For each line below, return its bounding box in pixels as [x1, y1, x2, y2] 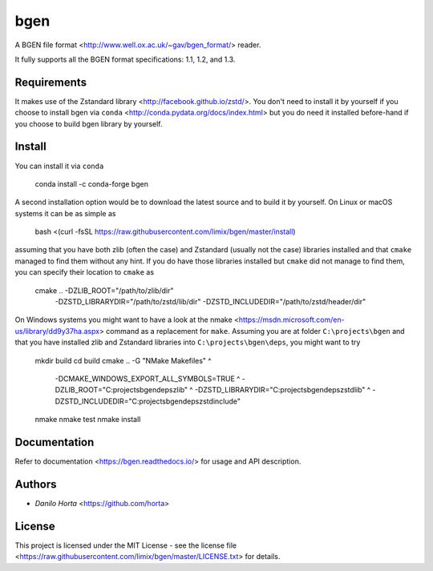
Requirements [14, 75, 87, 89]
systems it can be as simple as [14, 208, 116, 218]
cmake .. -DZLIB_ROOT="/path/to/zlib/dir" [34, 285, 174, 296]
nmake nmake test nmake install [34, 415, 141, 424]
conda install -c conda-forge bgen [34, 179, 148, 188]
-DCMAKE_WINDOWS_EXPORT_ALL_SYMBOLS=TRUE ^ [55, 374, 241, 384]
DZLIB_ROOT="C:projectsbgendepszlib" [55, 385, 188, 395]
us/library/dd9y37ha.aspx [14, 326, 100, 336]
